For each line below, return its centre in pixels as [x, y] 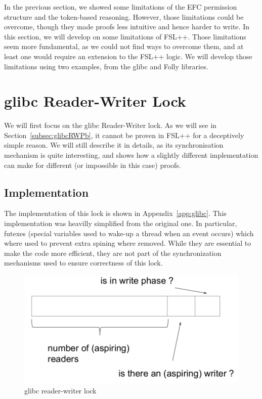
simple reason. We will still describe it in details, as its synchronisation [114, 145]
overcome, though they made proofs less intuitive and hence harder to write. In [127, 27]
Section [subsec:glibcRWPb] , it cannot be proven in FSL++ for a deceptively [124, 135]
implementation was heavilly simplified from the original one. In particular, [121, 223]
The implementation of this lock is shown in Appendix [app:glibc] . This [115, 213]
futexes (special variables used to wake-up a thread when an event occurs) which [129, 233]
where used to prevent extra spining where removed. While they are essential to [128, 243]
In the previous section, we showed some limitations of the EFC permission [121, 7]
